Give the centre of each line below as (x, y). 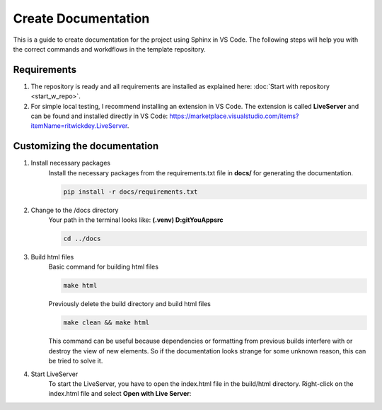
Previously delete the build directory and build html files (130, 304)
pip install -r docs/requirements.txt (131, 192)
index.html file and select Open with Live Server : (120, 394)
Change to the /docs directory (75, 210)
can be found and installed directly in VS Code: (99, 116)
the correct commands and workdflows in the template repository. (110, 49)
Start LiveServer (54, 374)
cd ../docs (82, 239)
